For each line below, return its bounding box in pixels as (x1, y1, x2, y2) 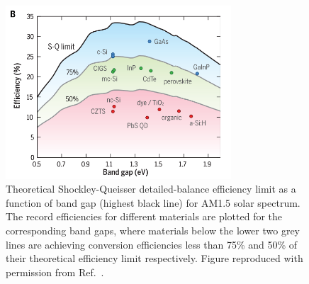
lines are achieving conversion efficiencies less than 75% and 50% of (6, 237, 298, 251)
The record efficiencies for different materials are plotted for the (6, 209, 283, 224)
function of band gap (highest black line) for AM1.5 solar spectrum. (6, 195, 300, 210)
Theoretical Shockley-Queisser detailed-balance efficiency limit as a (6, 181, 296, 196)
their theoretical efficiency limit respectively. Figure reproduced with (6, 251, 303, 266)
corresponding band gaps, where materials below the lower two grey (6, 222, 300, 237)
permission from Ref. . (6, 264, 104, 279)
